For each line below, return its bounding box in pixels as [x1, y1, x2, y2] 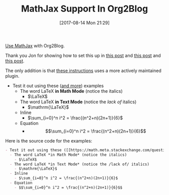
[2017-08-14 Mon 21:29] [59, 20, 110, 26]
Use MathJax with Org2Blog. [5, 42, 65, 48]
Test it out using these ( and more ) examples [12, 83, 104, 89]
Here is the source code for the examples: [5, 138, 93, 144]
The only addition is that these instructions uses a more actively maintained [5, 68, 162, 74]
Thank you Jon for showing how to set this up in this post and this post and [5, 52, 161, 58]
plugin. [5, 73, 20, 79]
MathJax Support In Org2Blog [21, 3, 148, 15]
